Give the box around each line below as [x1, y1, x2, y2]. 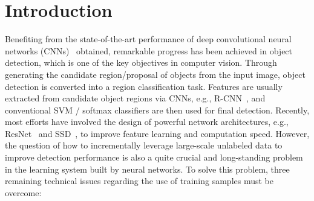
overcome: [5, 186, 42, 199]
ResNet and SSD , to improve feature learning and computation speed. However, [5, 127, 310, 139]
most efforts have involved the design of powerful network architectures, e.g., [5, 115, 289, 128]
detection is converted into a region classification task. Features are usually [5, 80, 283, 92]
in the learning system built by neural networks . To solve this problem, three [5, 162, 290, 175]
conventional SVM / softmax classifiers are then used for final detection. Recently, [5, 103, 310, 116]
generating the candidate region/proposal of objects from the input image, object [5, 68, 306, 80]
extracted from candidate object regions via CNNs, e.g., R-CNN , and [5, 92, 266, 104]
